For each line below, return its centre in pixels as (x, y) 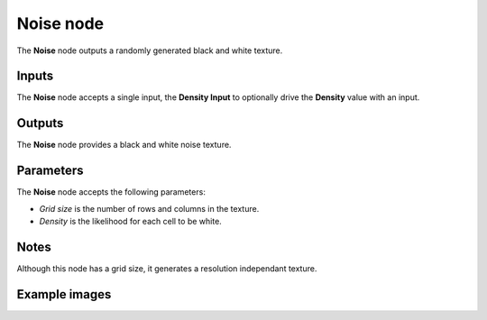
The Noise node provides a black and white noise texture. (124, 145)
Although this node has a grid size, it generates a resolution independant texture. (167, 268)
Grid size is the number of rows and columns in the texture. (149, 208)
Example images (64, 294)
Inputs (35, 76)
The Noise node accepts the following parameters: (111, 192)
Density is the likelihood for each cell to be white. (131, 222)
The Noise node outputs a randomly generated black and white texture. (150, 50)
